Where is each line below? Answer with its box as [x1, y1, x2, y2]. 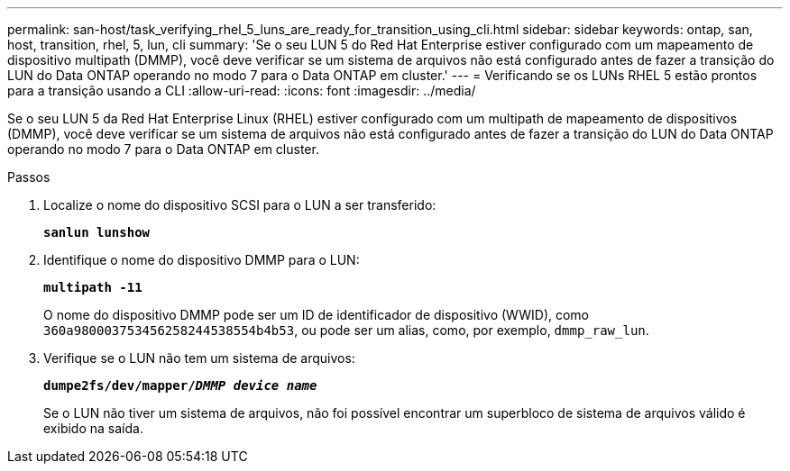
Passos [7, 169, 51, 185]
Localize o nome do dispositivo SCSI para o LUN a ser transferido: [43, 197, 436, 213]
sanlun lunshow [43, 225, 151, 240]
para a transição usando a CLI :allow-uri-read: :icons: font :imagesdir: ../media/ [7, 83, 476, 98]
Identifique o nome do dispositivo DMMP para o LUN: [43, 252, 360, 267]
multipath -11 [43, 280, 142, 294]
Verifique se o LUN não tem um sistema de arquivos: [43, 350, 355, 366]
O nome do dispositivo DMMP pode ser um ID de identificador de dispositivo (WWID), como [43, 307, 590, 322]
